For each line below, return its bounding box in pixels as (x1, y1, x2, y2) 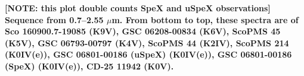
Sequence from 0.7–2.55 (5, 13, 104, 26)
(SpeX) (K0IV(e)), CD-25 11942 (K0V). (5, 59, 174, 72)
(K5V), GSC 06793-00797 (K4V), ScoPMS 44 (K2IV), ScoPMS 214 (5, 36, 289, 49)
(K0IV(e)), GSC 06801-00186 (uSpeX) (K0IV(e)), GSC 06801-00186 (5, 48, 292, 61)
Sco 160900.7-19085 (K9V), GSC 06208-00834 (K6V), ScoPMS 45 (5, 25, 281, 37)
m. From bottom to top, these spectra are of (111, 13, 299, 26)
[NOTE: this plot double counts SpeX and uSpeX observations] (5, 2, 271, 14)
